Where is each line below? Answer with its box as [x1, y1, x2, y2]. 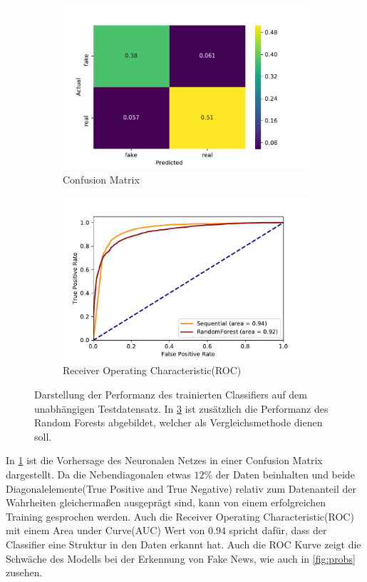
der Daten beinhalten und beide [215, 467, 355, 481]
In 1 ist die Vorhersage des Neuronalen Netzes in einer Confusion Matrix [6, 453, 323, 468]
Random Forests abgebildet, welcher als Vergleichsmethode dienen [34, 415, 323, 430]
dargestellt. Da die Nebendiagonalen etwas [6, 467, 191, 481]
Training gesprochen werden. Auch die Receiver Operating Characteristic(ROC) [6, 508, 354, 523]
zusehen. [6, 565, 43, 580]
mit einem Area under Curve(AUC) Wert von [6, 523, 205, 538]
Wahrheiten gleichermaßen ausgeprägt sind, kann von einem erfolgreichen [6, 495, 326, 510]
